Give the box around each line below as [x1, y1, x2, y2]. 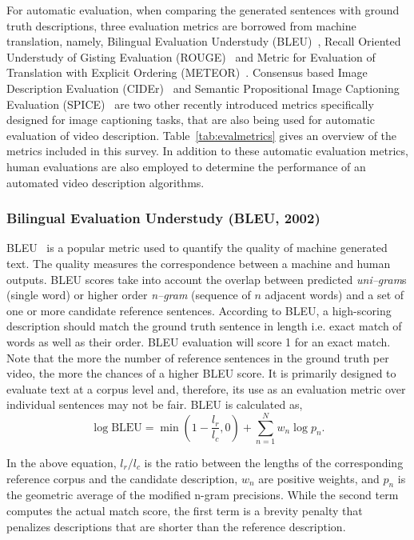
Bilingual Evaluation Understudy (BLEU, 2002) [6, 208, 320, 228]
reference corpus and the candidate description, [6, 470, 238, 486]
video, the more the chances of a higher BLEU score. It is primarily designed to [6, 365, 396, 382]
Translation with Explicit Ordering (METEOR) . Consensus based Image [6, 64, 368, 81]
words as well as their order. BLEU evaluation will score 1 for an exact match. [6, 333, 391, 350]
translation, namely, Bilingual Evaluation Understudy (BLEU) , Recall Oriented [6, 33, 401, 50]
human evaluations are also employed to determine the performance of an [6, 158, 366, 174]
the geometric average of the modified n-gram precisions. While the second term [6, 486, 399, 503]
